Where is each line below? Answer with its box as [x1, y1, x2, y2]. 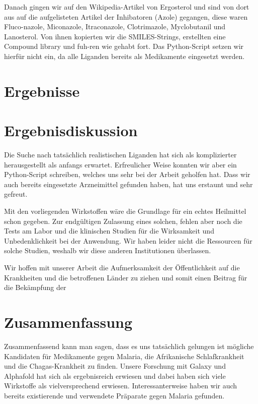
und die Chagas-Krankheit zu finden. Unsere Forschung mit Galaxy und [4, 361, 226, 371]
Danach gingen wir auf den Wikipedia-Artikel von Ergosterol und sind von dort [4, 2, 249, 12]
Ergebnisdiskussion [4, 120, 138, 141]
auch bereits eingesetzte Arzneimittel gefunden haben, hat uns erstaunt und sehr [4, 179, 253, 189]
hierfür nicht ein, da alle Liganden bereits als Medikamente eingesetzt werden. [4, 50, 245, 61]
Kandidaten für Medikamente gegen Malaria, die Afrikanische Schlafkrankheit [4, 351, 244, 361]
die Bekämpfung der [4, 282, 66, 293]
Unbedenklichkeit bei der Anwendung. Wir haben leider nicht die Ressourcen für [4, 235, 252, 246]
